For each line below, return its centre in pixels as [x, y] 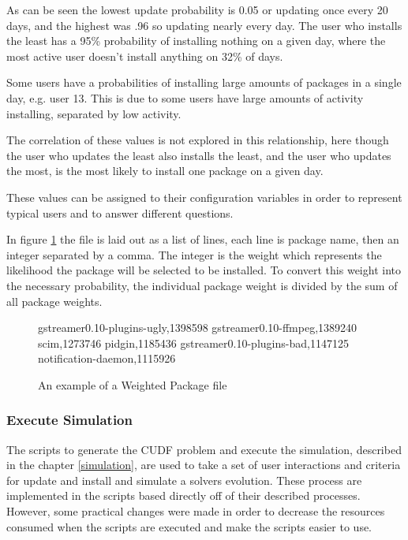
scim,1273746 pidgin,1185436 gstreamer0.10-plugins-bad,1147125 [193, 343]
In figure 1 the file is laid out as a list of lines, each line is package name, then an [203, 239]
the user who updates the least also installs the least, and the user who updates [199, 155]
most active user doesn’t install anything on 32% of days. [145, 56]
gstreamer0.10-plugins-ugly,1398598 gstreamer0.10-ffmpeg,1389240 [198, 328]
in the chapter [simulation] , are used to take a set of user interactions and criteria [204, 465]
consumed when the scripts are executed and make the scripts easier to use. [189, 526]
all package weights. [54, 301]
